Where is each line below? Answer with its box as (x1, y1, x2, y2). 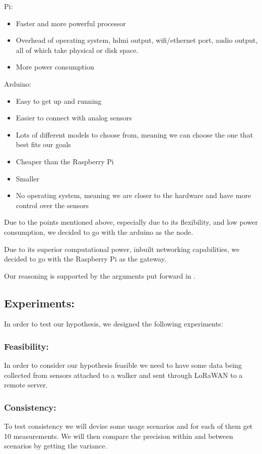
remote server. (4, 379, 48, 390)
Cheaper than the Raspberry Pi (16, 156, 114, 166)
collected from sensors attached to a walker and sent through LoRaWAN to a (4, 369, 243, 380)
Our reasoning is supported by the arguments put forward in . (4, 270, 196, 281)
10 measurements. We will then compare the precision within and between (4, 430, 233, 441)
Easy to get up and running (16, 95, 102, 106)
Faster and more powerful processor (16, 18, 126, 28)
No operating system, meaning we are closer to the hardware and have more (16, 190, 251, 201)
